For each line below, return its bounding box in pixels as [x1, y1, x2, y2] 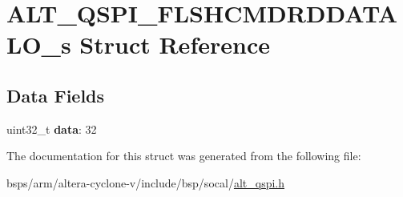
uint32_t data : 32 [6, 120, 97, 137]
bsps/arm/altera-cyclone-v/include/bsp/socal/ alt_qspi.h [6, 174, 285, 191]
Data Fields [6, 82, 105, 107]
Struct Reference [79, 28, 270, 61]
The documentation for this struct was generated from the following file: [6, 147, 361, 164]
